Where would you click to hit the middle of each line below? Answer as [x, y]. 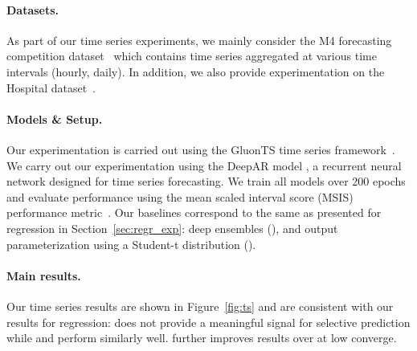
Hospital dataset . [51, 87]
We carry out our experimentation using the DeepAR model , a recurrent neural [204, 165]
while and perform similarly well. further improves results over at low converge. [202, 338]
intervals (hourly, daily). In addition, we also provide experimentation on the [196, 71]
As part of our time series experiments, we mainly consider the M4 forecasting [199, 40]
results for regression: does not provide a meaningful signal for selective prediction [208, 322]
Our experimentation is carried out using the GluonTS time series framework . [201, 149]
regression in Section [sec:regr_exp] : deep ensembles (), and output [172, 228]
